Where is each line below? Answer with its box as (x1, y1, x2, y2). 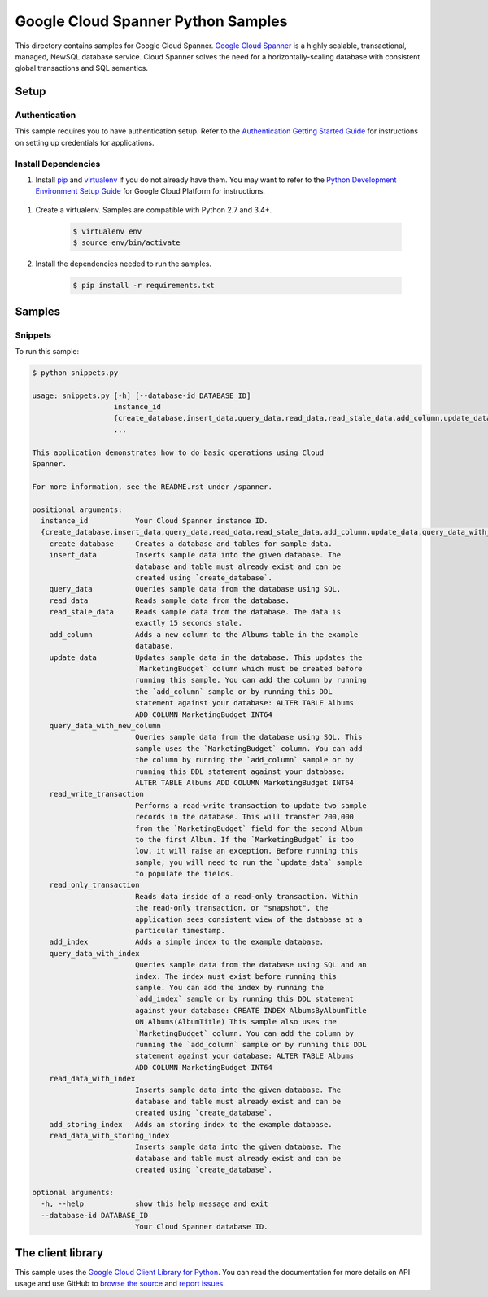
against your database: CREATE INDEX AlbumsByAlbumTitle (134, 1006, 368, 1015)
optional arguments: (32, 1188, 114, 1197)
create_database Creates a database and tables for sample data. (49, 539, 333, 548)
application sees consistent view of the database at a (134, 915, 363, 924)
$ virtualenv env (72, 226, 142, 236)
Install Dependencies (15, 158, 101, 169)
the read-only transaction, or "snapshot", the (134, 903, 329, 913)
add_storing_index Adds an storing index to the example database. (49, 1120, 333, 1129)
